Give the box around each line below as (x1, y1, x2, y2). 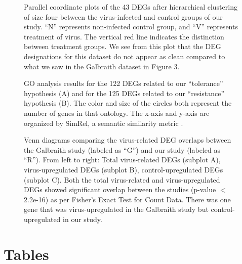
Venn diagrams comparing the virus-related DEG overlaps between (24, 135, 231, 145)
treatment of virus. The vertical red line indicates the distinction (24, 31, 224, 41)
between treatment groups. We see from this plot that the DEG (24, 41, 221, 52)
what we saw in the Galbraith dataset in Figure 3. (24, 61, 180, 71)
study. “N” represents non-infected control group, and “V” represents (24, 21, 238, 32)
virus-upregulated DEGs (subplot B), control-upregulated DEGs (24, 164, 223, 174)
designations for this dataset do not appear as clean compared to (24, 51, 225, 61)
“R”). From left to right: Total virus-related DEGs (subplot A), (24, 154, 221, 165)
